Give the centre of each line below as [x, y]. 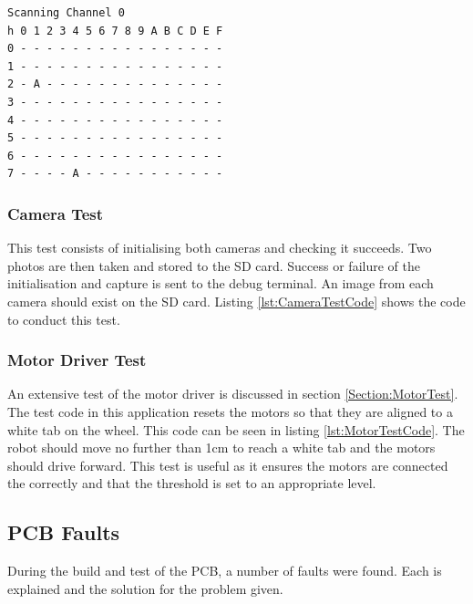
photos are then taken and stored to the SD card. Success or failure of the [214, 265]
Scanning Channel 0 [66, 13]
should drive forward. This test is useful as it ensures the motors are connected [228, 465]
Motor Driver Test [77, 360]
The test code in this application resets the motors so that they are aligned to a [230, 411]
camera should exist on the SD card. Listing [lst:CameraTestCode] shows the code [236, 301]
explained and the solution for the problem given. [145, 588]
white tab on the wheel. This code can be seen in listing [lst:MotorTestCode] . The [236, 429]
